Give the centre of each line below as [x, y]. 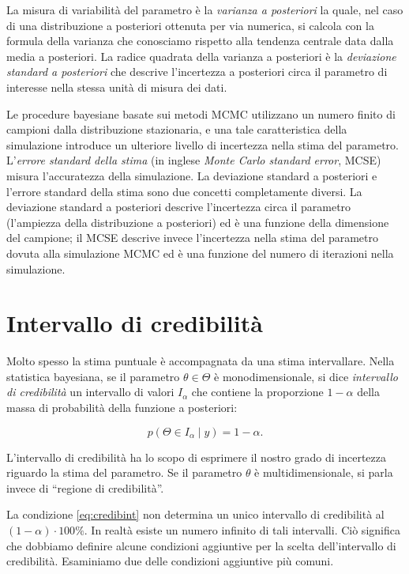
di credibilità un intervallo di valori [90, 392]
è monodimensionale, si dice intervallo [306, 376]
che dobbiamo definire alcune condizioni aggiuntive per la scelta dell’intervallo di [201, 545]
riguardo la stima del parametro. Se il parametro [124, 472]
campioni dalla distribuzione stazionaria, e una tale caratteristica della [177, 129]
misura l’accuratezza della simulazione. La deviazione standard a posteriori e [192, 175]
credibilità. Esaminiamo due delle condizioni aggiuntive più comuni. [170, 561]
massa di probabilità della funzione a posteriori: [122, 407]
